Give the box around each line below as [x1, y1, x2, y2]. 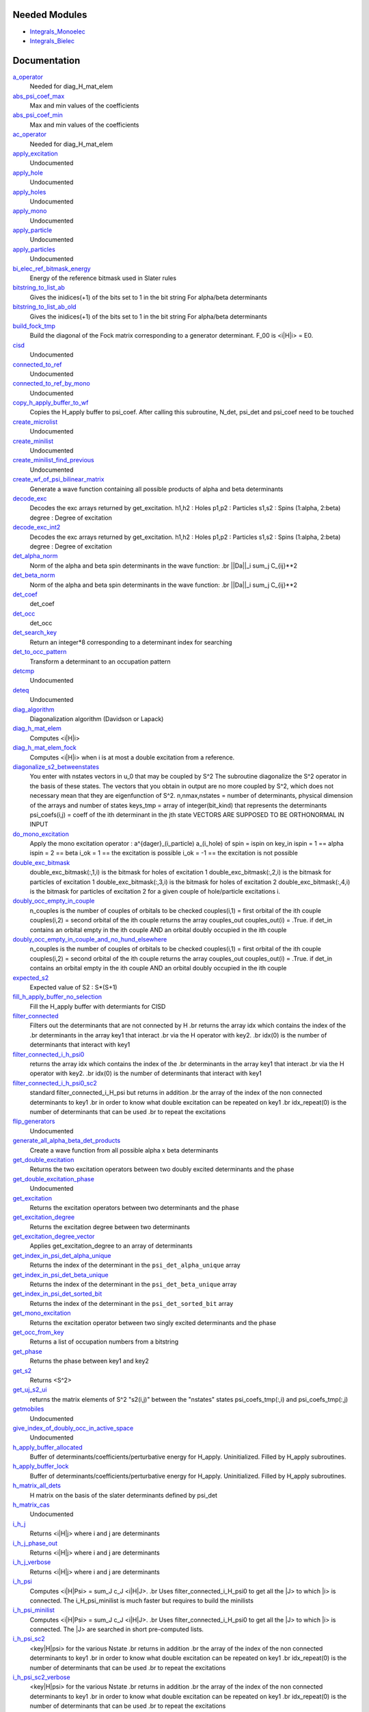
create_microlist [12, 418, 58, 426]
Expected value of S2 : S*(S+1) [29, 983, 118, 991]
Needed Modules [12, 9, 87, 21]
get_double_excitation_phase [12, 1174, 95, 1183]
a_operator [12, 73, 44, 81]
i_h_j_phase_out [12, 1539, 58, 1547]
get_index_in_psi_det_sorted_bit [12, 1289, 102, 1298]
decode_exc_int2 [12, 523, 61, 531]
